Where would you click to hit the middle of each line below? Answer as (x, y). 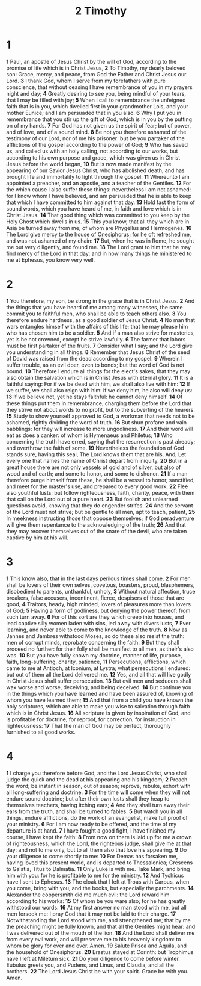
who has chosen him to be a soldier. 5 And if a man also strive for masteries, (100, 333)
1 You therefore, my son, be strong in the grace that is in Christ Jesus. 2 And (100, 301)
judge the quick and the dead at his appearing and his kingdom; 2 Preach (97, 779)
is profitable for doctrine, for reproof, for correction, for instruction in (91, 719)
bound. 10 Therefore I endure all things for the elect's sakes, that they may (98, 371)
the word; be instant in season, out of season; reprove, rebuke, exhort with (98, 786)
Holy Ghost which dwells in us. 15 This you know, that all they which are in (98, 222)
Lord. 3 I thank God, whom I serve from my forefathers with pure (86, 81)
